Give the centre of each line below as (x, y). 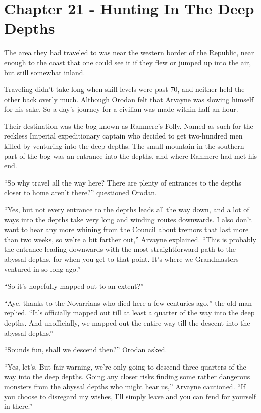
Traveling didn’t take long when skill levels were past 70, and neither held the (124, 89)
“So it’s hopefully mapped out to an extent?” (74, 286)
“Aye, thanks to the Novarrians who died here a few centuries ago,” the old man (128, 303)
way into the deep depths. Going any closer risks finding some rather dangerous (127, 376)
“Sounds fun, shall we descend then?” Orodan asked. (86, 350)
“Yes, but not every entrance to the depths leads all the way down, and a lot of (127, 210)
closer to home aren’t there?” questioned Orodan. (81, 192)
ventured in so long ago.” (42, 269)
